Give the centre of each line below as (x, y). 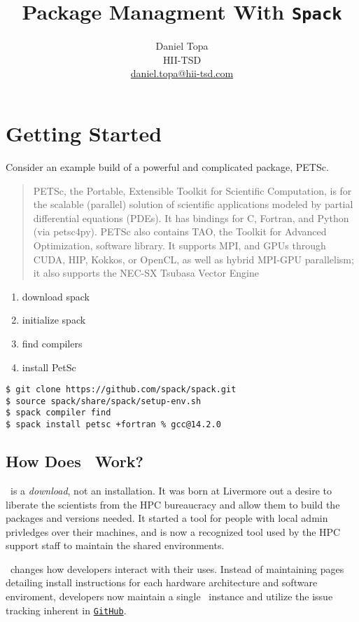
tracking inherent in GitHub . (66, 610)
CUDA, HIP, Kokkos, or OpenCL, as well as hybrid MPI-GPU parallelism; (193, 259)
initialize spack (54, 320)
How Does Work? (75, 461)
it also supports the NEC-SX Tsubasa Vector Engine (146, 273)
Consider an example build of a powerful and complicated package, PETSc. (167, 166)
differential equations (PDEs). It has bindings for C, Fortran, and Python (191, 217)
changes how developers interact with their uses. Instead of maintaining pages (177, 568)
